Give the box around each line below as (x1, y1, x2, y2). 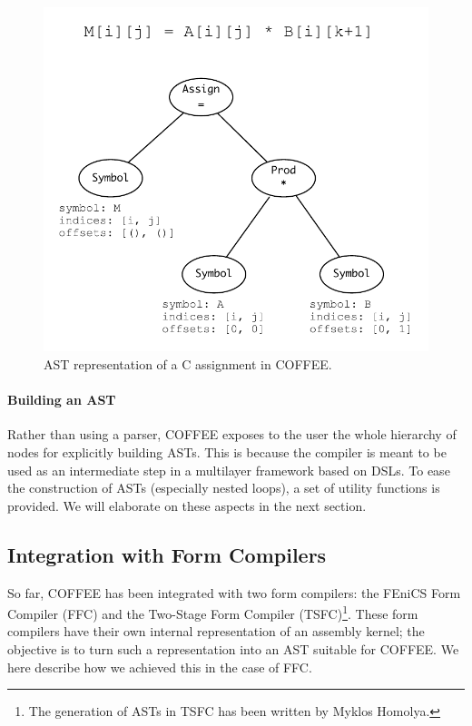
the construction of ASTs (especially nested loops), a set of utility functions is (7, 478, 440, 497)
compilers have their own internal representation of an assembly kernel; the (7, 622, 425, 641)
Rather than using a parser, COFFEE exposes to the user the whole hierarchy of (7, 425, 457, 444)
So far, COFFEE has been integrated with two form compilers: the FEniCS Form (7, 583, 461, 602)
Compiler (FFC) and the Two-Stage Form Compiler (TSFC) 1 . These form (7, 602, 418, 623)
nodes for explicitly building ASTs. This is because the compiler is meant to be (7, 443, 447, 462)
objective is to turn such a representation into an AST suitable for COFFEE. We (7, 640, 459, 659)
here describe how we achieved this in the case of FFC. (7, 657, 312, 676)
